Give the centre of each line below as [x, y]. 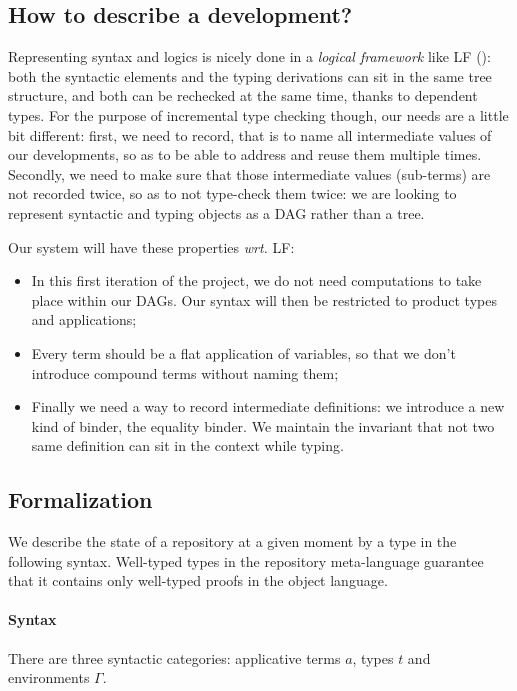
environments [49, 677]
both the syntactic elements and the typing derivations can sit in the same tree [250, 75]
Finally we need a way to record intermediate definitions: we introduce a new [268, 406]
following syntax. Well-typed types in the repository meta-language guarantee [246, 560]
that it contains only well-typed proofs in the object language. [198, 580]
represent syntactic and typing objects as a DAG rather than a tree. [216, 212]
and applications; [84, 319]
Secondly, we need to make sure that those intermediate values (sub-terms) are [249, 173]
